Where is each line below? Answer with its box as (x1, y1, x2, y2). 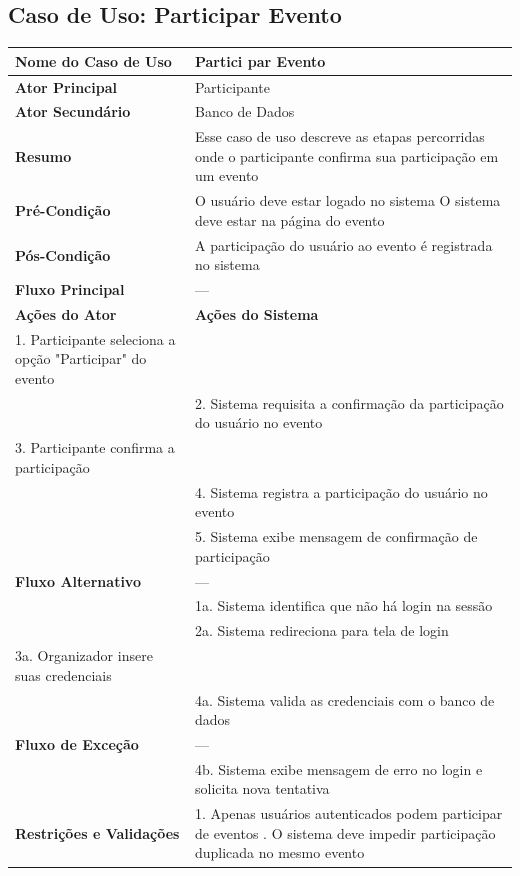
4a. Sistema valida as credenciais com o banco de (194, 689, 495, 710)
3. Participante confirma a (15, 437, 175, 458)
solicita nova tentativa (194, 778, 330, 799)
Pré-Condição (15, 200, 111, 221)
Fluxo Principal (15, 279, 125, 300)
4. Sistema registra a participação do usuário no (194, 481, 488, 502)
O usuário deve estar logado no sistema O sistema (194, 190, 501, 211)
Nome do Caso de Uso (15, 50, 172, 71)
